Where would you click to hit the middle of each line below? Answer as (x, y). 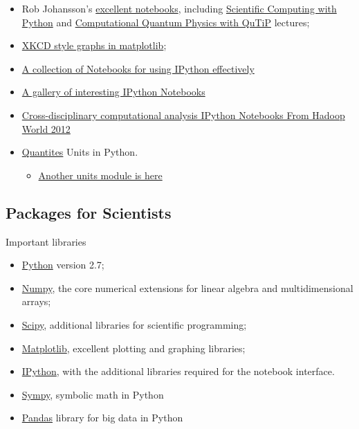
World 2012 (46, 128)
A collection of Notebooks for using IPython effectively (138, 68)
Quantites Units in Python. (80, 152)
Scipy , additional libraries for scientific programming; (134, 324)
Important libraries (46, 241)
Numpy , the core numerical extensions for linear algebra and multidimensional (187, 287)
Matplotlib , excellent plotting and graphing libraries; (134, 348)
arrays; (36, 301)
